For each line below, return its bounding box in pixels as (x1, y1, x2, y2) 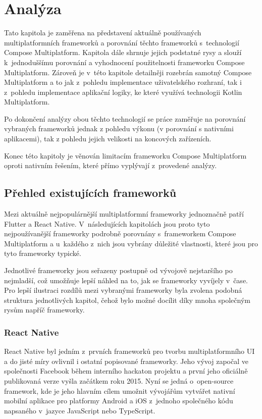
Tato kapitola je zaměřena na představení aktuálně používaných (4, 27, 201, 38)
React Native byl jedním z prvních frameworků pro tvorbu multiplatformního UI (4, 346, 255, 356)
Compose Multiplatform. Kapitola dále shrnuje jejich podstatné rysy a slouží (4, 47, 242, 58)
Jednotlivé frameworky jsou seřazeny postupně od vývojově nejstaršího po (4, 265, 233, 276)
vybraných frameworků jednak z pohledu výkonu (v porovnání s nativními (4, 123, 234, 134)
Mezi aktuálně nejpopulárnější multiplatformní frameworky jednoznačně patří (4, 208, 244, 219)
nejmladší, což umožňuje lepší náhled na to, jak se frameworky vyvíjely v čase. (4, 275, 248, 285)
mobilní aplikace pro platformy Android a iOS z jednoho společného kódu (4, 395, 233, 406)
